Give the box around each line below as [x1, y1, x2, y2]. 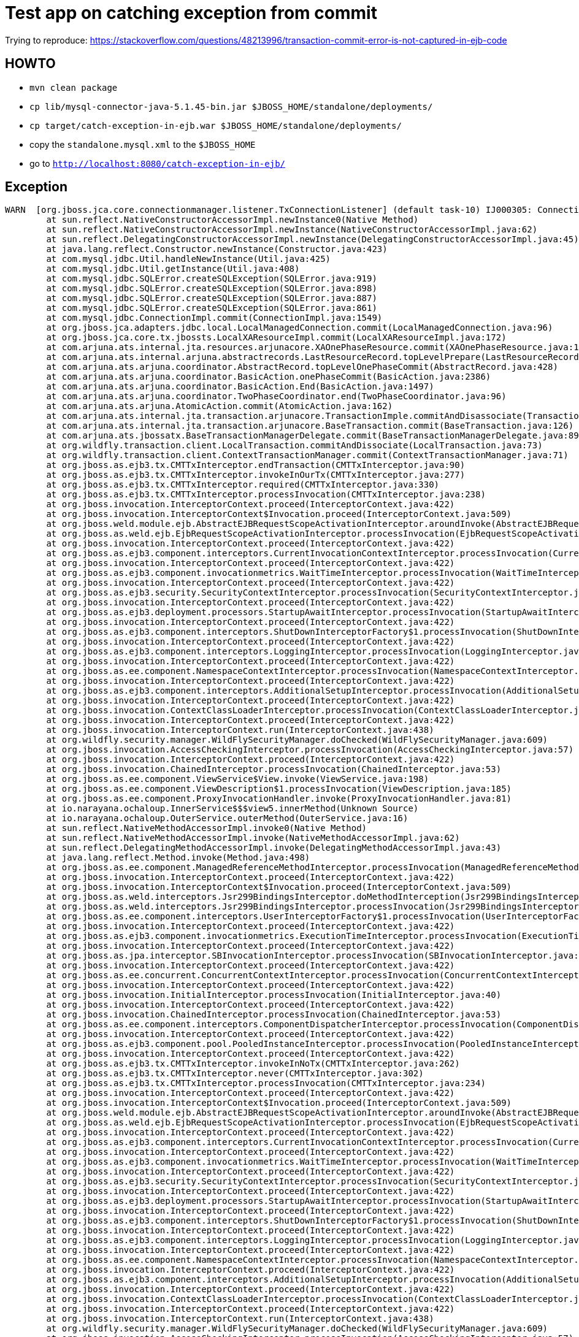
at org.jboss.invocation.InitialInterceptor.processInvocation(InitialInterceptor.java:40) [46, 990, 502, 1000]
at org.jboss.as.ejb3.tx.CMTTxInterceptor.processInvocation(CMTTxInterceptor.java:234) [46, 1078, 486, 1089]
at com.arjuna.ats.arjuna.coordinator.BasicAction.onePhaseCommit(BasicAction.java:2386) [46, 372, 491, 382]
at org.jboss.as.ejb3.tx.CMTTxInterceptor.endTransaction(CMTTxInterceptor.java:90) [46, 460, 466, 470]
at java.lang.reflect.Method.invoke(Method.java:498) [46, 852, 310, 863]
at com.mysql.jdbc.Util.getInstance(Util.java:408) [46, 264, 300, 274]
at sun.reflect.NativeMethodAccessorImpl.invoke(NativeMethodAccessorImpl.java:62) [46, 833, 460, 843]
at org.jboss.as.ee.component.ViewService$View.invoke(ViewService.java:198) [46, 774, 429, 784]
